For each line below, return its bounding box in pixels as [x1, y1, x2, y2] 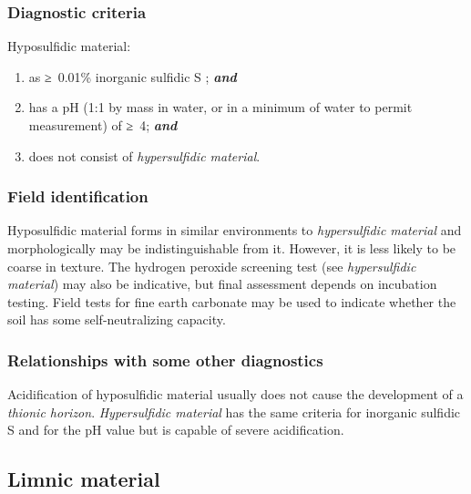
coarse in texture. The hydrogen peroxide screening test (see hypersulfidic [7, 256, 416, 275]
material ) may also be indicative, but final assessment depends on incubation [7, 274, 437, 293]
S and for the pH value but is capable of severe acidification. [7, 420, 344, 439]
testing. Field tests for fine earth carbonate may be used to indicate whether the [7, 292, 456, 311]
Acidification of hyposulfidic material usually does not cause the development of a [7, 385, 464, 404]
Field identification [7, 185, 148, 208]
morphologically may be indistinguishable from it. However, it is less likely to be [7, 239, 456, 257]
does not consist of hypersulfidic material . [28, 146, 261, 165]
